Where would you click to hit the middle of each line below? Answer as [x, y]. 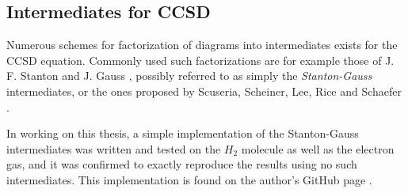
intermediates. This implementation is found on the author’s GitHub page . [189, 179]
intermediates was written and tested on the [114, 148]
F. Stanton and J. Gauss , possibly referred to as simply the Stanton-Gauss [189, 76]
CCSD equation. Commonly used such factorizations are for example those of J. [200, 60]
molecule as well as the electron [318, 148]
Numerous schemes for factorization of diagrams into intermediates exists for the [202, 45]
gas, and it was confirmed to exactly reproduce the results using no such [182, 164]
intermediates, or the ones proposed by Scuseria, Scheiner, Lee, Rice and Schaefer [204, 91]
